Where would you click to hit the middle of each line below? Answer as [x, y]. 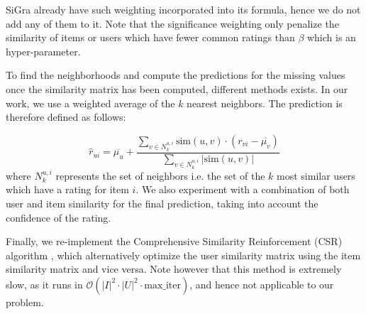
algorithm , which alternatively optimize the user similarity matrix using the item [183, 255]
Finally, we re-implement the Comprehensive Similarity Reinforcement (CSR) [174, 241]
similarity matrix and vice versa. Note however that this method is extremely [174, 269]
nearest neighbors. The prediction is [265, 103]
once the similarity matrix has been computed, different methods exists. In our [177, 88]
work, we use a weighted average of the [90, 103]
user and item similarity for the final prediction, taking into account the [162, 203]
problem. [25, 302]
